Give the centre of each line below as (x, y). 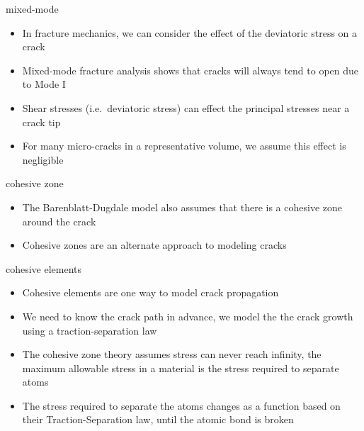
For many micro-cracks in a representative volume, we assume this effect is (184, 146)
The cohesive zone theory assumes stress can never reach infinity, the (172, 354)
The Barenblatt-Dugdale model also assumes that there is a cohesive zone (182, 207)
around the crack (59, 221)
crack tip (41, 122)
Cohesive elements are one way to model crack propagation (150, 292)
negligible (43, 159)
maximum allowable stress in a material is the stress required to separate (181, 368)
